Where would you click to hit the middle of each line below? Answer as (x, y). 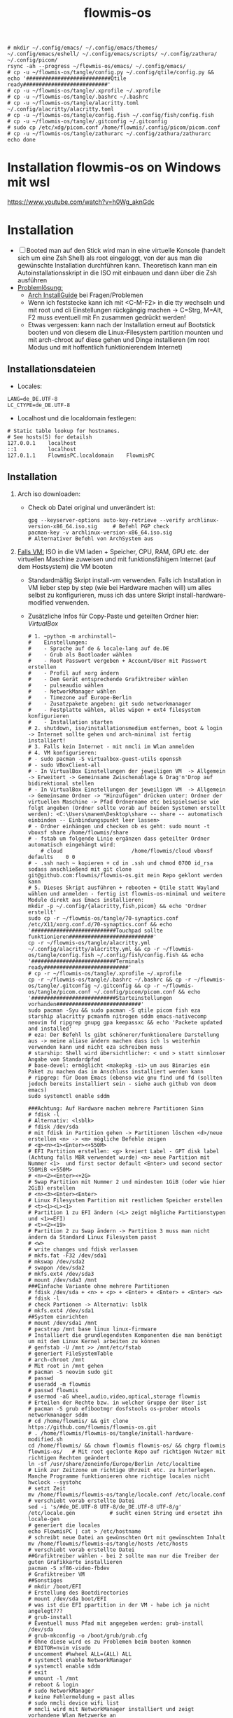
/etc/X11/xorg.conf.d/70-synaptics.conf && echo (100, 924)
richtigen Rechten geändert (69, 1458)
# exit (37, 1672)
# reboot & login (53, 1684)
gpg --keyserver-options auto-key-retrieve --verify (106, 520)
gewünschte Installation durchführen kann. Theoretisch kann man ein (117, 266)
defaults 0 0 (51, 857)
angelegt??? (45, 1611)
